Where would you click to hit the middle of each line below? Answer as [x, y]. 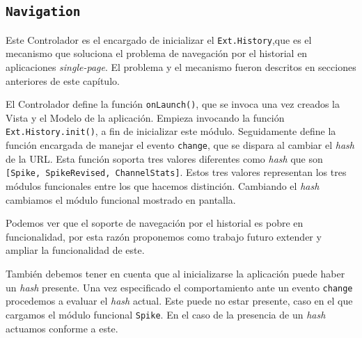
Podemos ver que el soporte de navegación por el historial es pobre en [155, 223]
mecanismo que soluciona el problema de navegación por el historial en [157, 53]
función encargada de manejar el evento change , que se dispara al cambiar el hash [180, 145]
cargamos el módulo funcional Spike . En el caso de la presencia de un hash [166, 314]
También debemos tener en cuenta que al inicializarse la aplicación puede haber [175, 273]
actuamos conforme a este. [62, 328]
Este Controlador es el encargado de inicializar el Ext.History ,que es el [159, 39]
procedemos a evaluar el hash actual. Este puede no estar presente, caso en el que [179, 301]
